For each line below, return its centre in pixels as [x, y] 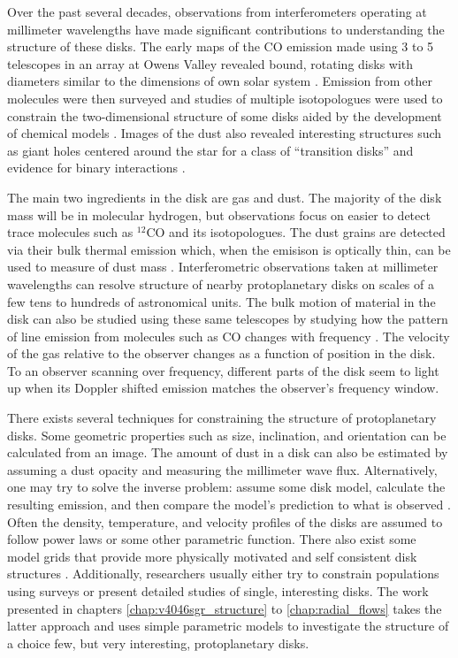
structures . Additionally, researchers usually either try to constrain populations [223, 574]
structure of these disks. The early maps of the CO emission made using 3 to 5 [221, 46]
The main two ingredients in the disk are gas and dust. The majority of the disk [225, 197]
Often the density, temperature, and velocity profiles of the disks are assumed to [225, 521]
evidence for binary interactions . [96, 168]
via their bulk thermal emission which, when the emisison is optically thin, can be [229, 249]
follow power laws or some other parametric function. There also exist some [212, 539]
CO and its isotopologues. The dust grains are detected [296, 232]
